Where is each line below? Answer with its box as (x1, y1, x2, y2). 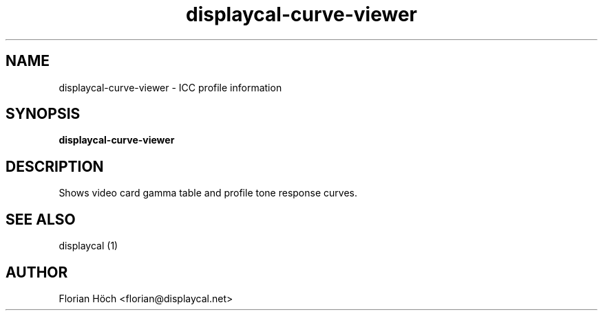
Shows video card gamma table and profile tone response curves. (59, 187, 357, 199)
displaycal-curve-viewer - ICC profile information (59, 81, 282, 93)
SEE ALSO (6, 210, 76, 228)
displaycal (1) (59, 240, 118, 252)
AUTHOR (6, 263, 68, 281)
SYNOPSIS (6, 105, 81, 123)
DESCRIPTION (6, 157, 104, 175)
